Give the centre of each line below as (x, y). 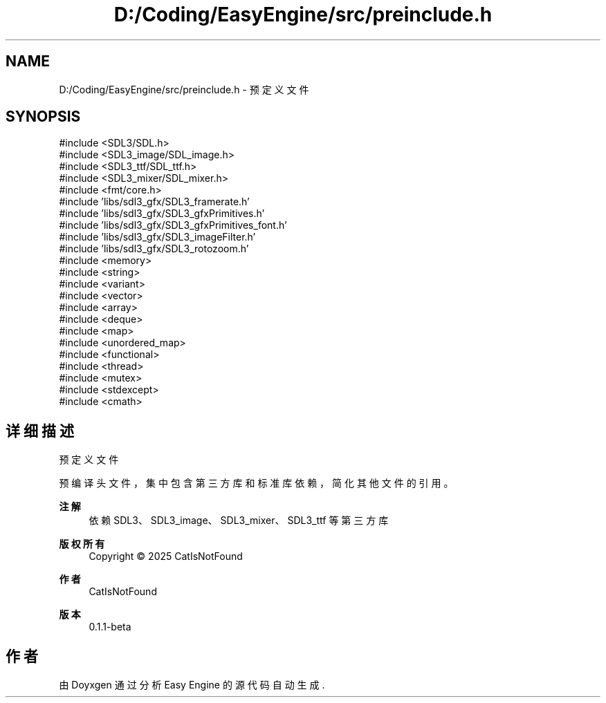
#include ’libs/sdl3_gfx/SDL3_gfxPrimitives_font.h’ (173, 225)
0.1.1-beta (110, 627)
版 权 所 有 (82, 544)
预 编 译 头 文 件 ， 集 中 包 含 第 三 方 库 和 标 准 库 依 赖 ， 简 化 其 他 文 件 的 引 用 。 (256, 483)
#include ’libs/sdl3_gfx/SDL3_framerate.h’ (154, 202)
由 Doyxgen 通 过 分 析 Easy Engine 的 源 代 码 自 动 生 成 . (192, 685)
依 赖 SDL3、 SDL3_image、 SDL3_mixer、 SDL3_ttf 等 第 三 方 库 (239, 521)
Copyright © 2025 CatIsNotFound (166, 556)
